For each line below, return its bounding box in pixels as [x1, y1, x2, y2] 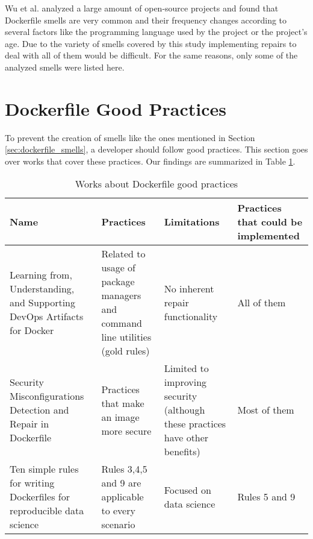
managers [101, 288, 141, 303]
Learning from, [10, 267, 72, 282]
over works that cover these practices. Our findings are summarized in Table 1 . [5, 154, 296, 167]
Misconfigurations [10, 389, 84, 403]
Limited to [164, 361, 209, 376]
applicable [101, 490, 144, 504]
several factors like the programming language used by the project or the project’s [5, 25, 308, 38]
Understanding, [10, 281, 75, 295]
